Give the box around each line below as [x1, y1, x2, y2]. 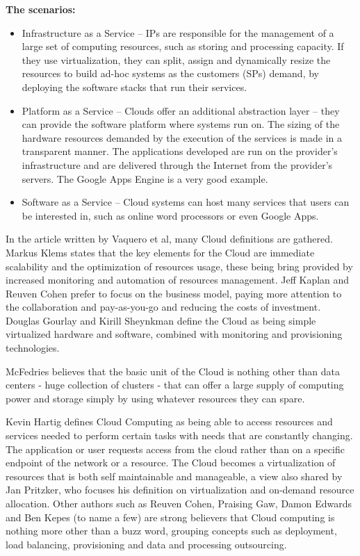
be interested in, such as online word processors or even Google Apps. [22, 208, 319, 222]
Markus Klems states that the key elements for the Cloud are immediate [6, 245, 315, 259]
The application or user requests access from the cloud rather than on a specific [6, 441, 345, 456]
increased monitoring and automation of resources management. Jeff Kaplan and [6, 272, 350, 287]
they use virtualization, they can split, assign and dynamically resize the [22, 52, 331, 67]
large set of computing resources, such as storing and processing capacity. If [22, 39, 344, 54]
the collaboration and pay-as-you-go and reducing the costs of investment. [6, 300, 321, 314]
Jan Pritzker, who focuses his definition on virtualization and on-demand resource [6, 482, 354, 497]
